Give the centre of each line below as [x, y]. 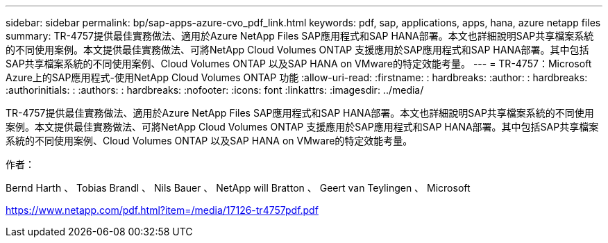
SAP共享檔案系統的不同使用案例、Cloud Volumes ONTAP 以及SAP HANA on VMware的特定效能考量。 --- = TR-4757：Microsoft [299, 64]
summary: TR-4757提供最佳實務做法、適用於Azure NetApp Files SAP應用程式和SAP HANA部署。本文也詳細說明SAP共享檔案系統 [300, 36]
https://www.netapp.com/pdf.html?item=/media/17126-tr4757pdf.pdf [162, 210]
